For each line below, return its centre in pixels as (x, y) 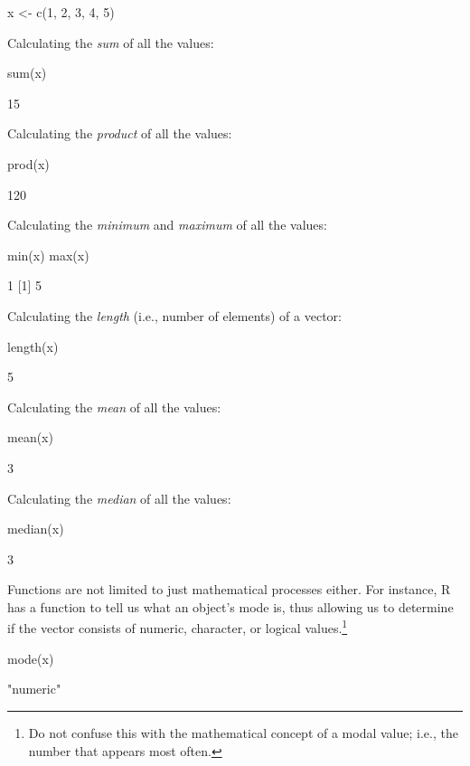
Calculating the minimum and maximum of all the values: (167, 225)
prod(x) (28, 163)
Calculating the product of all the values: (120, 133)
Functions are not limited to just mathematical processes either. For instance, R (229, 589)
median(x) (36, 529)
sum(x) (27, 73)
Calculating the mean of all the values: (114, 407)
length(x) (33, 346)
